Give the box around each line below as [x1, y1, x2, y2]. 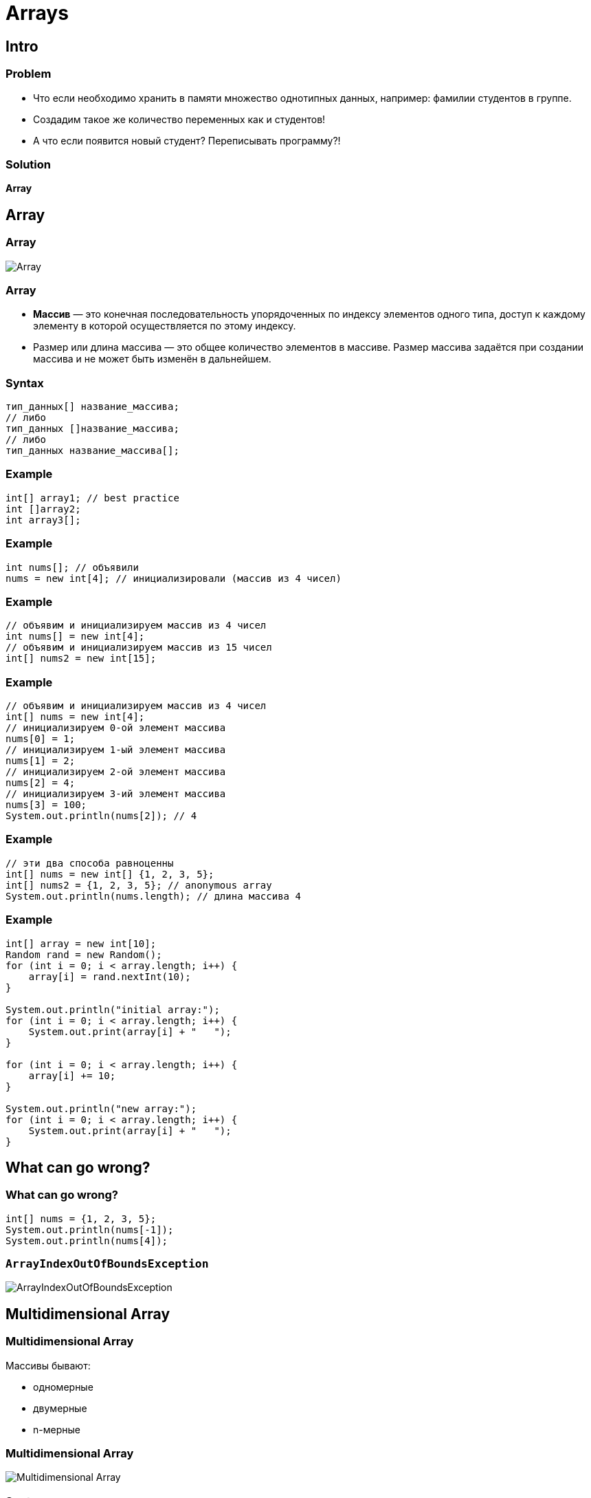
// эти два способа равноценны [5, 857, 174, 869]
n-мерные [33, 1423, 80, 1435]
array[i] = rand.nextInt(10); [28, 970, 191, 982]
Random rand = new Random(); [5, 948, 162, 960]
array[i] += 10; [28, 1070, 116, 1081]
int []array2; [5, 503, 81, 514]
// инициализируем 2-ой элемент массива [5, 766, 226, 778]
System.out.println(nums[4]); [5, 1235, 168, 1246]
